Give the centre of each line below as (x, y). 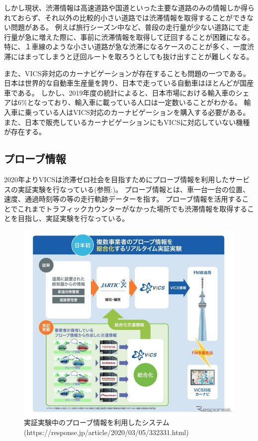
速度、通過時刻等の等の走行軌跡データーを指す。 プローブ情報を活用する (123, 199)
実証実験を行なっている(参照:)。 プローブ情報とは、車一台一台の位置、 (133, 189)
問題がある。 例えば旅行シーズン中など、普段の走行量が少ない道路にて (127, 27)
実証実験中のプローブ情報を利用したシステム (97, 422)
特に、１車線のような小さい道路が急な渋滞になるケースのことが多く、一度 (126, 47)
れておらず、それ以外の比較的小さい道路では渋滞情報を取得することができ (125, 17)
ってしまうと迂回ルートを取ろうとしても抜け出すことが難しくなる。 (142, 56)
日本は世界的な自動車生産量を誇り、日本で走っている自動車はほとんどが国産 (129, 83)
